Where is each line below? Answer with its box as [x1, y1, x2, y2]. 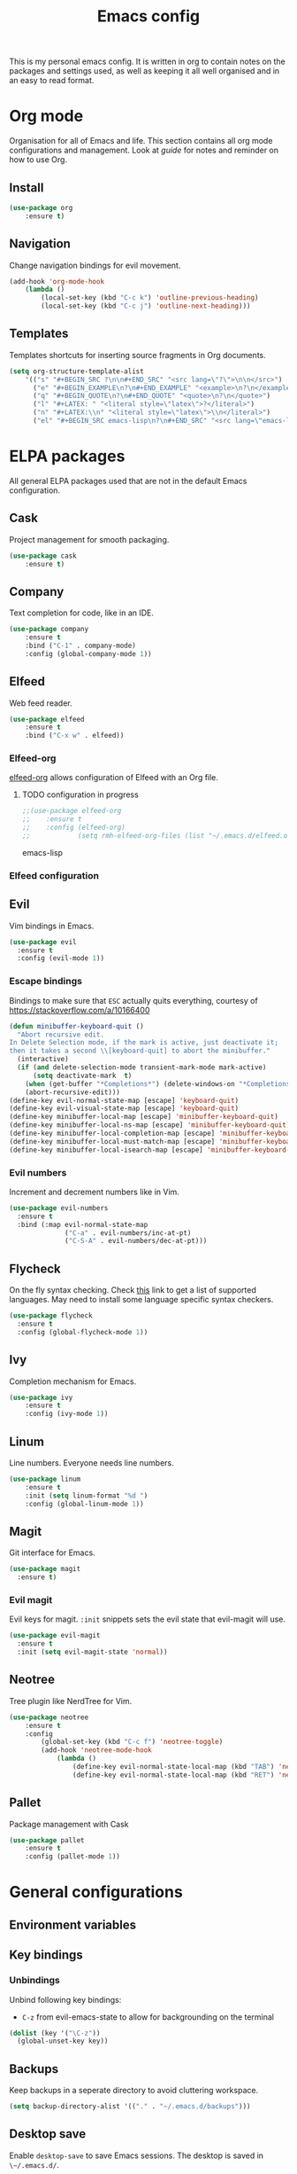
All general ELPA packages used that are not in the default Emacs [9, 475, 247, 486]
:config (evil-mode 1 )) [17, 954, 104, 963]
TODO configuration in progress [21, 789, 139, 800]
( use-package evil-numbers [9, 1203, 109, 1212]
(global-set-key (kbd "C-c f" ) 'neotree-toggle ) [41, 1738, 224, 1747]
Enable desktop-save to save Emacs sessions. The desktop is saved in [9, 2150, 263, 2161]
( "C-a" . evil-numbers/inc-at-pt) [65, 1228, 192, 1238]
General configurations [9, 1882, 183, 1903]
